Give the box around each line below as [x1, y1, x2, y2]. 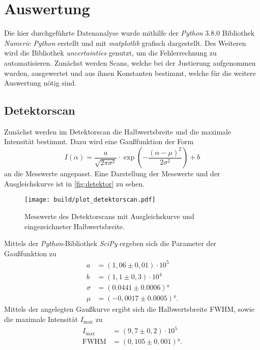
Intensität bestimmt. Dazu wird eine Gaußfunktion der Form [4, 136, 194, 147]
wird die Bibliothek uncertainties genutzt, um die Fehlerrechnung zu [4, 47, 217, 58]
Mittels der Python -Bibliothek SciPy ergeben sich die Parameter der [4, 238, 217, 249]
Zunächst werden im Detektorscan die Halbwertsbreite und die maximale [4, 126, 232, 137]
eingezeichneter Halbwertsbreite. [24, 221, 125, 231]
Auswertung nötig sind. [4, 77, 77, 88]
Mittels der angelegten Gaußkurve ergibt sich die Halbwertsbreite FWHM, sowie [4, 304, 254, 314]
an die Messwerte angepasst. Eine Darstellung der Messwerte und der [4, 168, 220, 179]
